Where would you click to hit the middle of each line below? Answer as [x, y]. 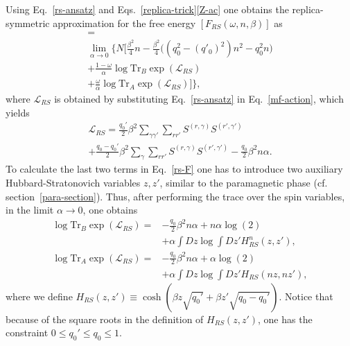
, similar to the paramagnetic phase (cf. [244, 182]
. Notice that [306, 296]
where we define [39, 296]
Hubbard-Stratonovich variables [73, 182]
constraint [27, 332]
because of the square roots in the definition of [105, 319]
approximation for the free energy [124, 23]
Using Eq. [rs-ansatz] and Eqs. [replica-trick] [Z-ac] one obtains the [147, 9]
